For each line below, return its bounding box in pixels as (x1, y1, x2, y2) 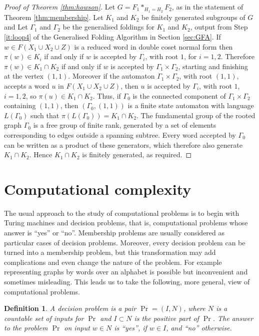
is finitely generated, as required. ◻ (82, 149, 192, 160)
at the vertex (4, 71, 43, 81)
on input (64, 322, 90, 333)
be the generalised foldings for (62, 22, 154, 32)
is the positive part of (134, 312, 199, 323)
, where (183, 303, 205, 313)
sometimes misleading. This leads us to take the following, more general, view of (4, 276, 250, 287)
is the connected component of (132, 90, 226, 101)
